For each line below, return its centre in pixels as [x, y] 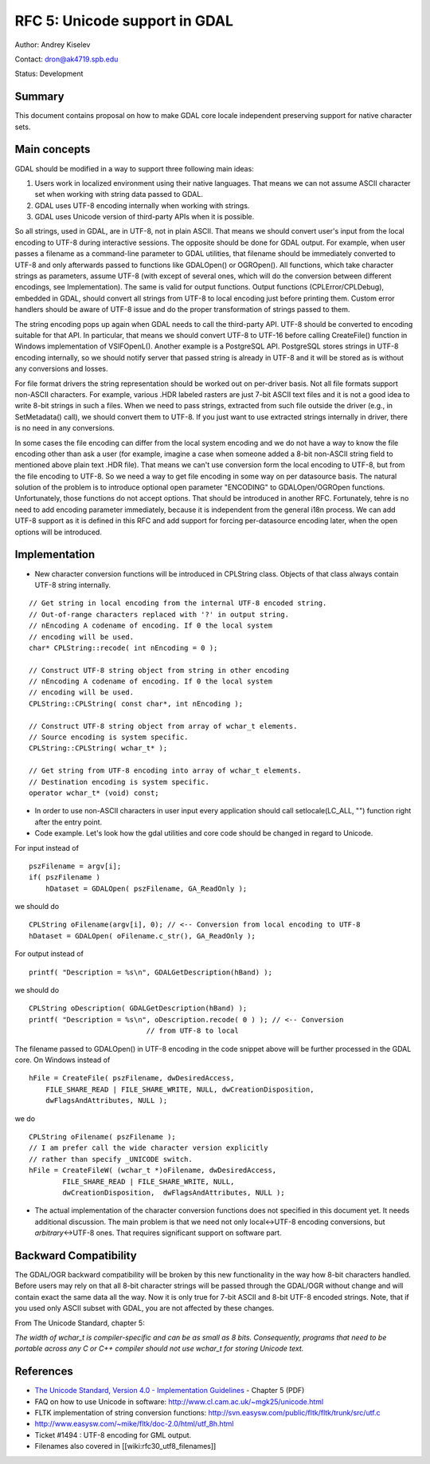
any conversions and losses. [61, 369]
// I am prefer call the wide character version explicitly [149, 1148]
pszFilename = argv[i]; [75, 866]
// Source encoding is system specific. [109, 737]
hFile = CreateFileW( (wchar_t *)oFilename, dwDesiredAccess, [153, 1171]
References [44, 1372]
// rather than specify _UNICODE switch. [111, 1159]
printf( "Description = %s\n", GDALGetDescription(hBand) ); [150, 972]
